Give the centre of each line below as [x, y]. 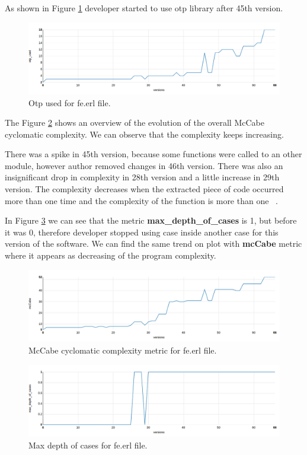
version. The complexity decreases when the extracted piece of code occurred [144, 189]
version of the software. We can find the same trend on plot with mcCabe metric [153, 244]
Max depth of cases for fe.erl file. [88, 445]
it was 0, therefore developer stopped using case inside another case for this [142, 232]
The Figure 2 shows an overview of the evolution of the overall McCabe [135, 122]
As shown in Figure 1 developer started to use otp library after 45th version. [144, 8]
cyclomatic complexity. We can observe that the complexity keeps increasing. [144, 134]
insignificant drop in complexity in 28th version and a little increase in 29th [142, 177]
